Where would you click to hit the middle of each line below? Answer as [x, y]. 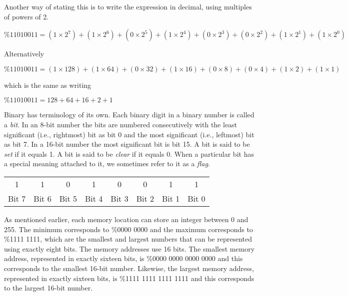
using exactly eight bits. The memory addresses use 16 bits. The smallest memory [129, 248]
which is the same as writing [48, 85]
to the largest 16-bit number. [48, 288]
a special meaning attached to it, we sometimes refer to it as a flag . [107, 163]
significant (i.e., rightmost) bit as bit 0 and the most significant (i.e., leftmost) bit [129, 134]
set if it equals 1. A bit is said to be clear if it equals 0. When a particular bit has [129, 153]
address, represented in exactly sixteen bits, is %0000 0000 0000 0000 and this [123, 258]
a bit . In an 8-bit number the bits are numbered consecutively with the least [121, 124]
